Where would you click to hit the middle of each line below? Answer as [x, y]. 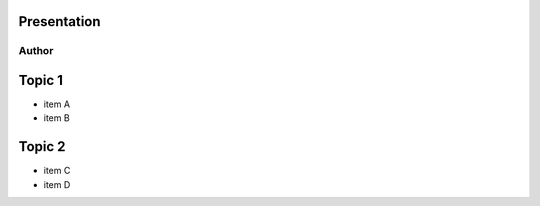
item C [57, 171]
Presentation [59, 21]
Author [36, 51]
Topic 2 [42, 146]
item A [56, 104]
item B [56, 118]
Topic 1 [41, 80]
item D [57, 184]
